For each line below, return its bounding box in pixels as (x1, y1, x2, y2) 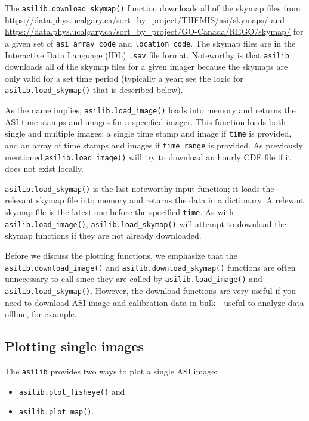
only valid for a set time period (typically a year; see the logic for (5, 72, 243, 84)
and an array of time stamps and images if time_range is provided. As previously (5, 138, 303, 151)
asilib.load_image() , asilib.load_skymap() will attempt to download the (5, 217, 286, 230)
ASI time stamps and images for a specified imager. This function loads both (5, 115, 286, 128)
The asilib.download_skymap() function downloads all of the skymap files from (5, 2, 301, 14)
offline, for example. (5, 308, 77, 320)
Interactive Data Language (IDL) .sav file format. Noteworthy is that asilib (5, 48, 290, 61)
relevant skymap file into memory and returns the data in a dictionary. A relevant (5, 194, 304, 206)
